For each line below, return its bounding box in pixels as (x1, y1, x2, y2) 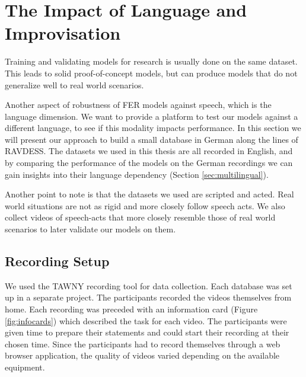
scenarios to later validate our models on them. (5, 223, 176, 235)
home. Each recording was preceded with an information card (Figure (5, 303, 258, 315)
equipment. (5, 360, 45, 373)
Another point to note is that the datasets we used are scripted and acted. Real (5, 188, 294, 200)
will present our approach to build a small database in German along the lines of (5, 133, 298, 145)
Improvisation (5, 21, 121, 45)
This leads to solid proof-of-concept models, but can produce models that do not (5, 66, 298, 79)
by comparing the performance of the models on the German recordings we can (5, 156, 293, 169)
